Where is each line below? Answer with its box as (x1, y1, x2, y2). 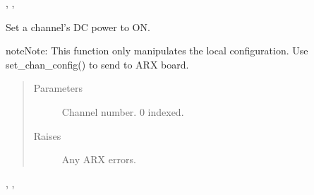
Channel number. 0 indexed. (61, 104, 184, 119)
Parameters (33, 81, 83, 95)
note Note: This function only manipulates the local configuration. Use (6, 43, 308, 58)
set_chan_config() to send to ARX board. (6, 57, 189, 71)
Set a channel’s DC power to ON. (6, 19, 150, 34)
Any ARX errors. (61, 152, 136, 167)
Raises (33, 128, 61, 143)
